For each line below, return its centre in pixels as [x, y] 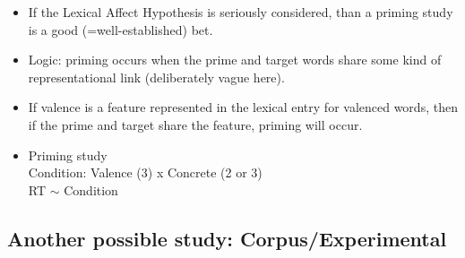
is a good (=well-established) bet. [121, 29]
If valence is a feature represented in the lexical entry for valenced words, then [243, 107]
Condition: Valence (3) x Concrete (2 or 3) [145, 172]
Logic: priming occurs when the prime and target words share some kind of [235, 60]
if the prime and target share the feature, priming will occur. [195, 124]
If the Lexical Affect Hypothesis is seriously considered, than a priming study [241, 12]
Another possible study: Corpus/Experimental [227, 238]
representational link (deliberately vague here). [156, 77]
